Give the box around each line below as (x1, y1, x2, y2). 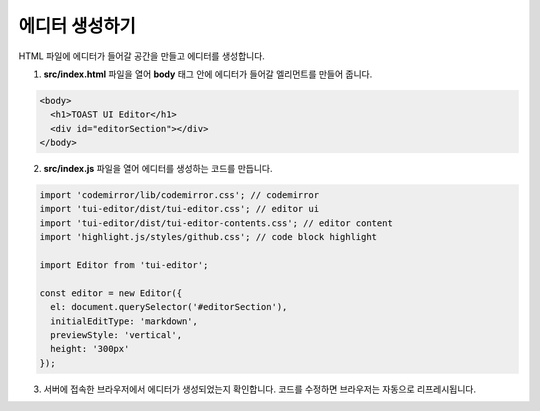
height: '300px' (50, 343, 130, 355)
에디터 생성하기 (18, 15, 136, 37)
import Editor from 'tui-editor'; (39, 260, 209, 271)
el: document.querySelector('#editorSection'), (50, 301, 288, 313)
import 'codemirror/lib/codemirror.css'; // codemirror (39, 190, 320, 201)
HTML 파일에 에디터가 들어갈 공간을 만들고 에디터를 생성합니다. (18, 50, 265, 62)
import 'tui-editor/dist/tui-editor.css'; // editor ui (39, 203, 320, 215)
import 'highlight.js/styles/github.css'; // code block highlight (39, 231, 378, 243)
